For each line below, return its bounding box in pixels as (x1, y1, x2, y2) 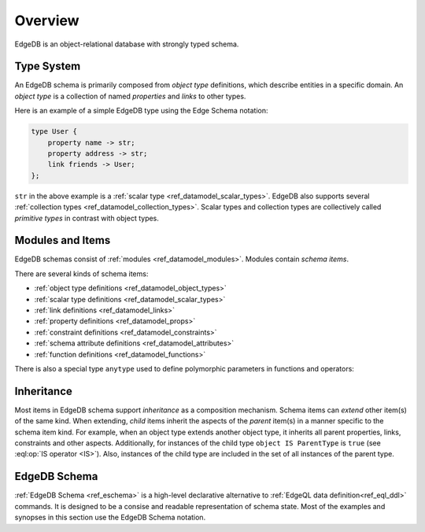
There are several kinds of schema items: (14, 268, 149, 279)
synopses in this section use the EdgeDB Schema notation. (14, 512, 206, 523)
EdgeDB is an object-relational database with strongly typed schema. (14, 39, 239, 49)
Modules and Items (14, 234, 111, 247)
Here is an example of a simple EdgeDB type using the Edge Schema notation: (14, 106, 268, 116)
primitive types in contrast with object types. (14, 213, 159, 223)
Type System (14, 60, 81, 73)
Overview (14, 12, 79, 29)
